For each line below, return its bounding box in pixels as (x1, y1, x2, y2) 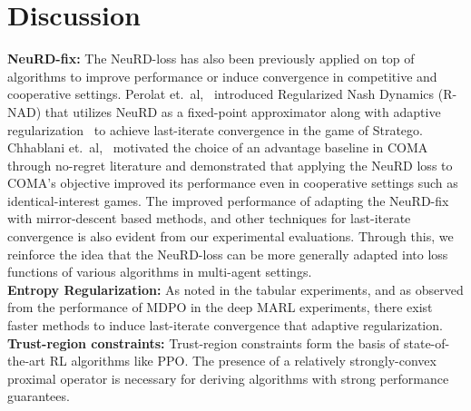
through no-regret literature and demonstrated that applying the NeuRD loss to (7, 155, 453, 174)
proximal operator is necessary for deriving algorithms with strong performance (7, 368, 449, 387)
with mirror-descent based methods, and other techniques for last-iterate (7, 209, 411, 228)
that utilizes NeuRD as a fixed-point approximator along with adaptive (44, 102, 441, 121)
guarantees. (7, 387, 70, 406)
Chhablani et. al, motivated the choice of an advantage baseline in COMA (7, 138, 428, 157)
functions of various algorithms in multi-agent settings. (7, 262, 312, 281)
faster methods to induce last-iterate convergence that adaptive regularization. (7, 316, 443, 335)
